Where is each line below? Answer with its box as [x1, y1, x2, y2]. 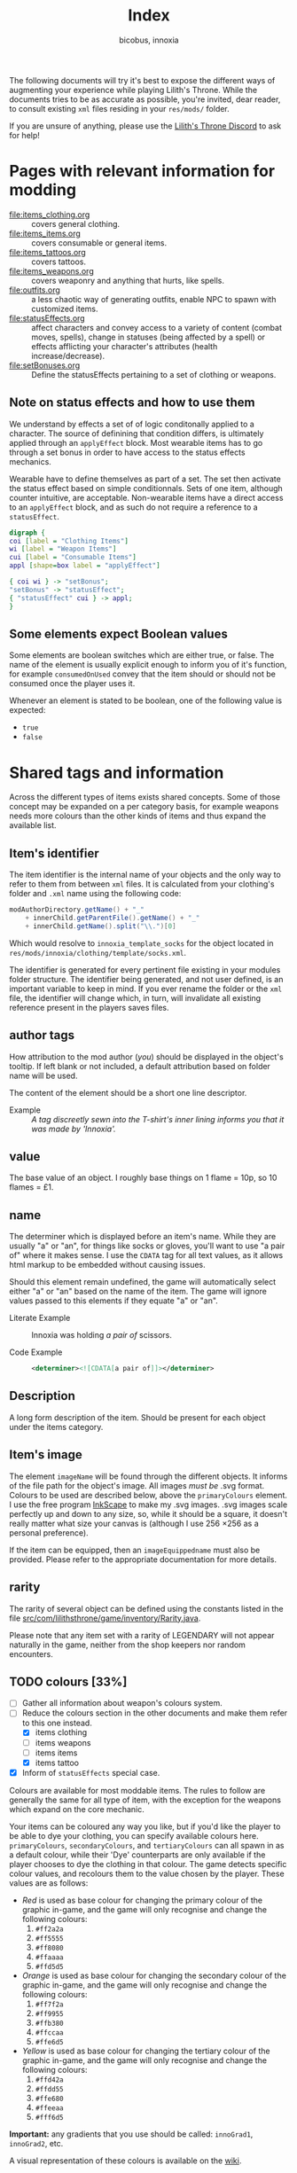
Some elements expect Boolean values [9, 626, 228, 641]
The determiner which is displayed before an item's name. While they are [9, 1231, 277, 1242]
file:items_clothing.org [9, 209, 90, 220]
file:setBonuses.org [9, 360, 81, 371]
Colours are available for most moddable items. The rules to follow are [9, 1785, 266, 1795]
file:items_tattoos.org [9, 246, 86, 257]
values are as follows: [9, 1877, 89, 1888]
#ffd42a [35, 2075, 64, 2084]
